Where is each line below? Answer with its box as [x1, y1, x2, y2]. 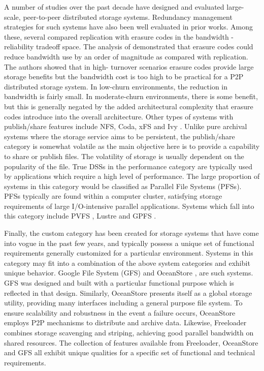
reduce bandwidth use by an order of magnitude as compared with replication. [4, 51, 248, 61]
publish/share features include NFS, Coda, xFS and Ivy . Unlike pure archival [4, 121, 247, 132]
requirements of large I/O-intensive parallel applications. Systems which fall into [4, 200, 254, 211]
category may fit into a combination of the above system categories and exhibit [4, 257, 250, 268]
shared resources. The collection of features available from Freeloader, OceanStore [4, 337, 258, 348]
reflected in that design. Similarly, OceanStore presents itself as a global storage [4, 287, 252, 298]
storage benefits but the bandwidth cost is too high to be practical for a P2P [4, 71, 244, 82]
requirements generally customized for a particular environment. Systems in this [4, 248, 253, 258]
